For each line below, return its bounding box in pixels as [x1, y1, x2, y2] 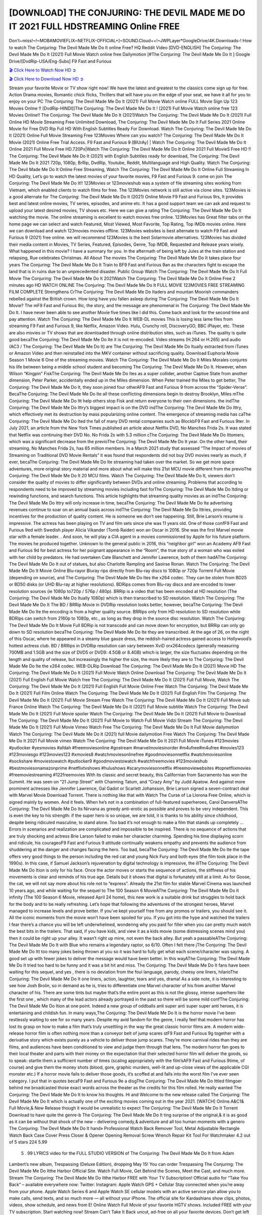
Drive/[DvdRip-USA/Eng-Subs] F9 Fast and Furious [9, 58, 112, 64]
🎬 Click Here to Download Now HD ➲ [9, 76, 84, 82]
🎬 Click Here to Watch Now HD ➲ [9, 67, 76, 73]
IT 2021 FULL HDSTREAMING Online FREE [9, 21, 180, 32]
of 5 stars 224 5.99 [9, 1139, 48, 1145]
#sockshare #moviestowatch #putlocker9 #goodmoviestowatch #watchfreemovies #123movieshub [9, 758, 208, 764]
